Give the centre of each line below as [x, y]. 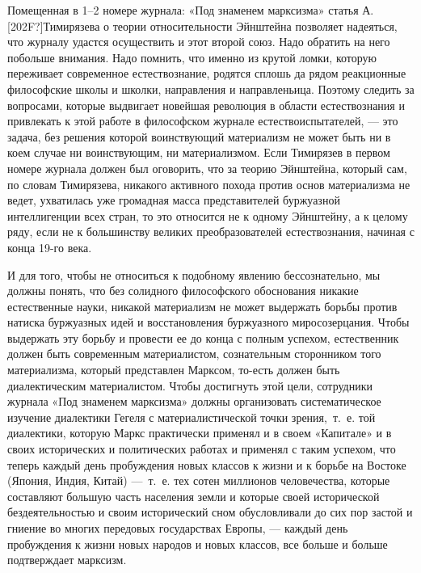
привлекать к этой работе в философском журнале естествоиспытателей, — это [203, 121]
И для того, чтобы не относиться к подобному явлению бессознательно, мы [194, 274]
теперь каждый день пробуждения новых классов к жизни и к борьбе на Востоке [207, 464]
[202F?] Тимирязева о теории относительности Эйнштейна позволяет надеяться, [202, 25]
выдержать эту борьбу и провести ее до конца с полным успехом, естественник [203, 337]
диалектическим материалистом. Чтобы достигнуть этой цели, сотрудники [190, 385]
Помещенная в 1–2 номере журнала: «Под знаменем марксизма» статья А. [191, 10]
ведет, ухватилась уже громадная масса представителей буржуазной [174, 200]
